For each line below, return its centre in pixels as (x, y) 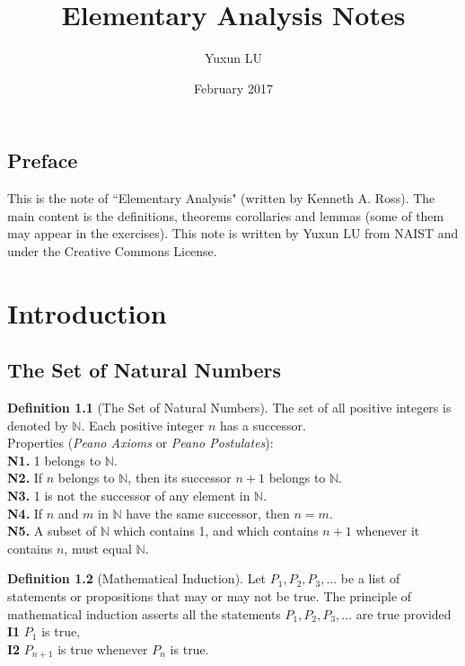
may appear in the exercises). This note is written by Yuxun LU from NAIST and (233, 233)
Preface (43, 160)
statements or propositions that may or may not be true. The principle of (210, 596)
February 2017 (233, 88)
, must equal (98, 548)
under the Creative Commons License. (112, 250)
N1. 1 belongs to (54, 460)
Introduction (87, 312)
